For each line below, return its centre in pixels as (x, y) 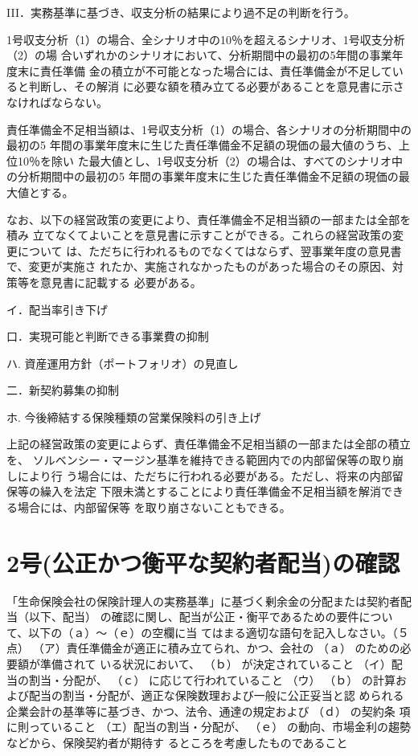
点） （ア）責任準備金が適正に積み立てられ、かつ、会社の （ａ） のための (203, 648)
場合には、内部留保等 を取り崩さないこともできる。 (154, 507)
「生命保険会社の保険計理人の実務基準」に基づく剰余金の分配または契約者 (203, 601)
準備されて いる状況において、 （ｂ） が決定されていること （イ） (215, 663)
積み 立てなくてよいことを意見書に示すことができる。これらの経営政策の (199, 235)
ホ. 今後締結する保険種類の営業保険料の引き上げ (134, 417)
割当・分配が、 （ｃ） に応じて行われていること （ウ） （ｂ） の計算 (212, 679)
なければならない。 (57, 102)
